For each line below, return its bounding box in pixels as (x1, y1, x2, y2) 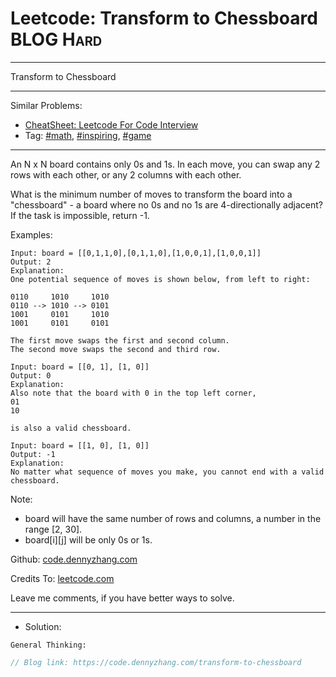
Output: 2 (10, 257, 52, 267)
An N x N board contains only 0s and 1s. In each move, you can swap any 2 (10, 158, 321, 170)
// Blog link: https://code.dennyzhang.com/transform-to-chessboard (10, 657, 302, 667)
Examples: (10, 228, 53, 241)
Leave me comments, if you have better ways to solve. (10, 592, 235, 604)
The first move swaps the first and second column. (10, 335, 230, 346)
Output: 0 (10, 370, 52, 381)
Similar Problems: (10, 99, 83, 111)
